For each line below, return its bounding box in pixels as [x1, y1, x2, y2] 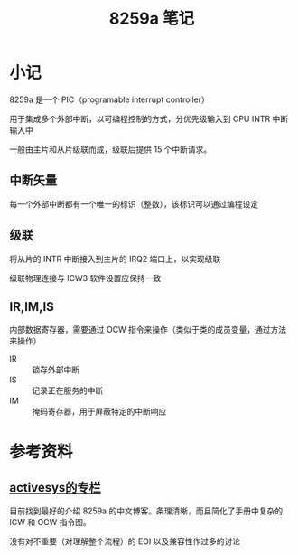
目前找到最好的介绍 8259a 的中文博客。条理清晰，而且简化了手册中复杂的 [9, 505, 283, 516]
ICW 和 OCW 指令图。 [9, 517, 92, 528]
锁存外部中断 [32, 364, 79, 375]
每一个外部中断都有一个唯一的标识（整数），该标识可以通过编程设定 [9, 198, 259, 209]
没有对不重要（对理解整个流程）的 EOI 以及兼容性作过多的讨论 [9, 536, 241, 547]
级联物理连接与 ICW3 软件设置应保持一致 [9, 272, 162, 283]
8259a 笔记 [108, 8, 195, 29]
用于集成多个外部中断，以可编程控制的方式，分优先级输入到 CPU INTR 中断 [9, 113, 289, 124]
